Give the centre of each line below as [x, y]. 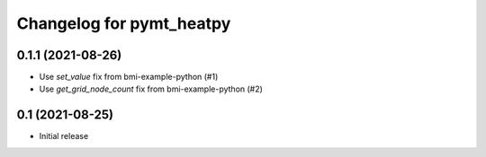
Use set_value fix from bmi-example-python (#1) [129, 77]
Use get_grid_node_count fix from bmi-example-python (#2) [151, 89]
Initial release [64, 136]
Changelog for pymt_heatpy [124, 23]
